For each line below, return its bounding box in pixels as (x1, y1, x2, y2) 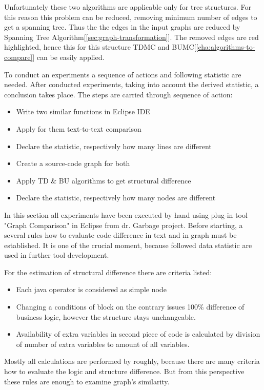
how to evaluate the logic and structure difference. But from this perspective (4, 366, 245, 377)
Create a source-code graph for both (16, 158, 130, 169)
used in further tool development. (4, 250, 109, 260)
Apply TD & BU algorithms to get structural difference (16, 175, 191, 186)
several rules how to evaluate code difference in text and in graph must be (4, 230, 237, 240)
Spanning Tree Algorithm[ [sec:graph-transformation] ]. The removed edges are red (4, 31, 259, 42)
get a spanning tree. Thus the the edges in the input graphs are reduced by (4, 22, 240, 32)
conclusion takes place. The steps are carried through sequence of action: (4, 89, 233, 99)
